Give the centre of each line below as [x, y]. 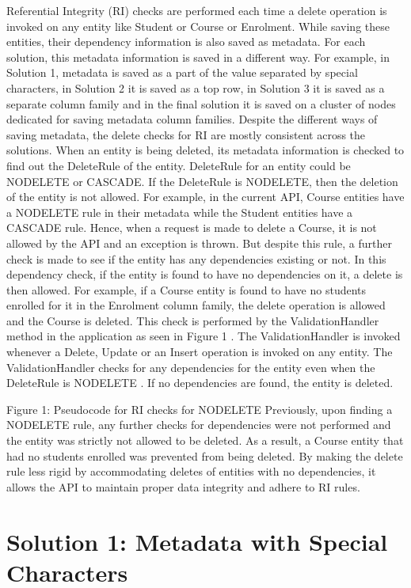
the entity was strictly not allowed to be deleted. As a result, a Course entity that [205, 440]
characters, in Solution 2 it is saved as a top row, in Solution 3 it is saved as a [196, 87]
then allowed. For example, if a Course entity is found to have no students [186, 289]
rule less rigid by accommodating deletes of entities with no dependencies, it [191, 471]
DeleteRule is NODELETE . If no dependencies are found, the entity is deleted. [200, 383]
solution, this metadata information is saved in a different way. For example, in [198, 57]
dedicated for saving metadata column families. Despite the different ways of [192, 119]
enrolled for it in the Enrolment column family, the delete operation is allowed [196, 305]
